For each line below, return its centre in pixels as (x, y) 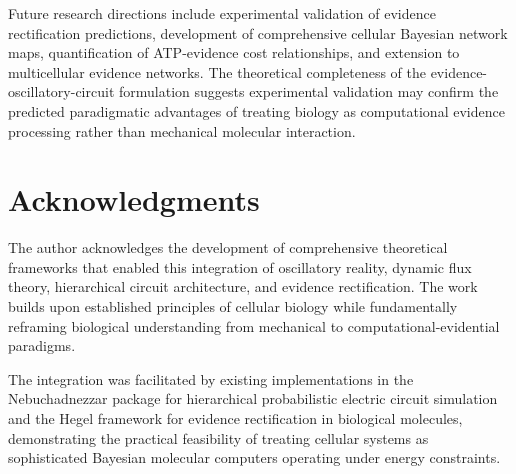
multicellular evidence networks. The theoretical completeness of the (217, 71)
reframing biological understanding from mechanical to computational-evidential (254, 325)
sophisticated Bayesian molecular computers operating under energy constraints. (254, 457)
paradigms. (42, 345)
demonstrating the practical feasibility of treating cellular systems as (218, 437)
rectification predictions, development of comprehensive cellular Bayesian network (258, 32)
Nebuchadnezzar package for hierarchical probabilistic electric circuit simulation (253, 398)
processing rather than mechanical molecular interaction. (182, 130)
